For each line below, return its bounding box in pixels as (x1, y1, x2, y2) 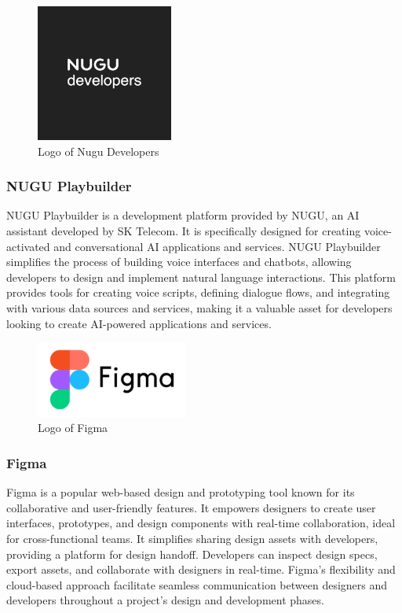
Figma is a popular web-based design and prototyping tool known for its (6, 484, 355, 500)
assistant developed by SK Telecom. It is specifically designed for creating (6, 223, 361, 239)
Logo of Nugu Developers (38, 142, 159, 159)
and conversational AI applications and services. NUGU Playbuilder (53, 238, 381, 254)
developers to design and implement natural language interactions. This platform (6, 268, 396, 285)
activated (6, 238, 50, 254)
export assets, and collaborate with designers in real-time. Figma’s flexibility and (6, 561, 396, 578)
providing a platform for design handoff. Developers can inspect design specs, (6, 545, 378, 562)
